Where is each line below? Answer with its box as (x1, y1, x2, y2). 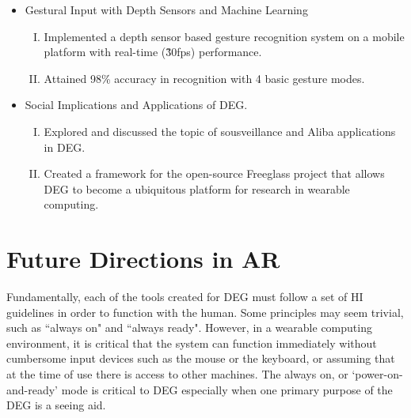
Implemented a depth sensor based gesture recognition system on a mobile (44, 28, 405, 44)
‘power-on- (352, 366, 403, 382)
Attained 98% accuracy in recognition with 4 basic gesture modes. (44, 70, 365, 86)
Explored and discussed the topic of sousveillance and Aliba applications (44, 122, 396, 139)
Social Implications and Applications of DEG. (25, 96, 248, 113)
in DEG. (44, 138, 86, 155)
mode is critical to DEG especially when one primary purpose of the (61, 381, 393, 397)
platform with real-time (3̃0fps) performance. (44, 43, 262, 60)
